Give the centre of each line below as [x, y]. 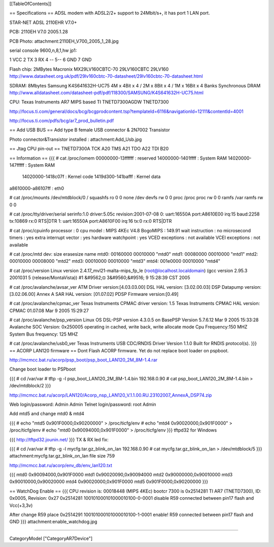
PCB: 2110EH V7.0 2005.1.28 [39, 32]
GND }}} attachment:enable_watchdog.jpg [53, 522]
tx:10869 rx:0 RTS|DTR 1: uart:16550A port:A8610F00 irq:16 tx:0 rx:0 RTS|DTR [91, 221]
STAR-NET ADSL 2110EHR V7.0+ [43, 22]
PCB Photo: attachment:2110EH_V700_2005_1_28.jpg [64, 41]
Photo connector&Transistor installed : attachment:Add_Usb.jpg [76, 139]
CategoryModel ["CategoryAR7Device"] [51, 538]
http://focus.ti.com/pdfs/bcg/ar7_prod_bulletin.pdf [62, 121]
